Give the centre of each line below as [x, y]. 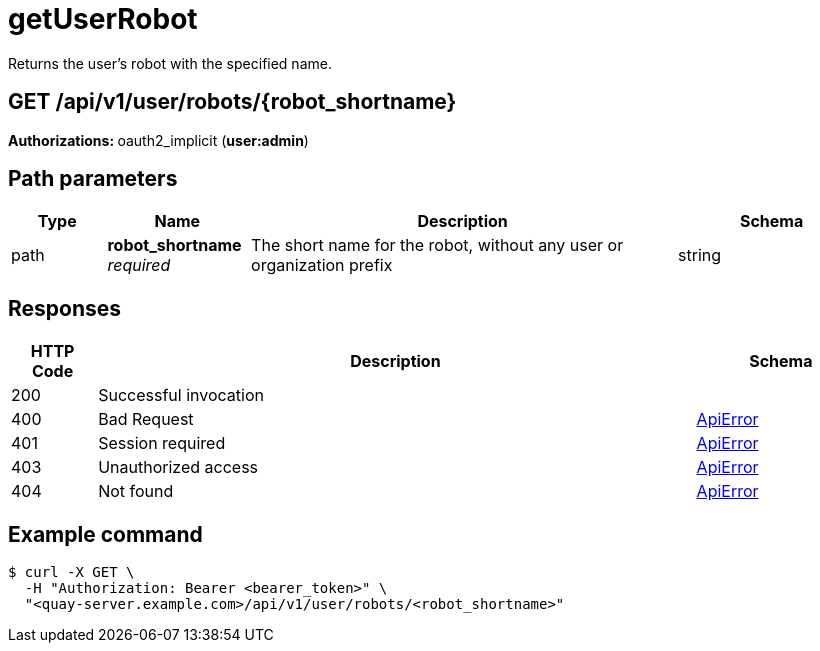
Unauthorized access [178, 467]
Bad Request [146, 419]
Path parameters [93, 179]
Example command [105, 534]
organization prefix [322, 265]
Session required [162, 443]
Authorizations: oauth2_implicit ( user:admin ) [158, 140]
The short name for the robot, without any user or [437, 245]
